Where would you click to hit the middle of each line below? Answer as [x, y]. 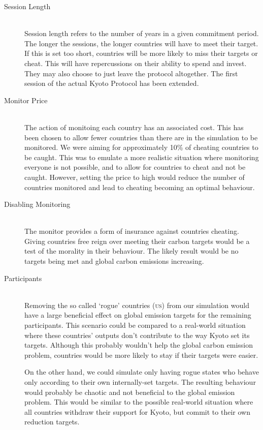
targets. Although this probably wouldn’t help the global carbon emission [139, 345]
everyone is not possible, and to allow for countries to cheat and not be [135, 167]
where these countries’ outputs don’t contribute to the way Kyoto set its [137, 335]
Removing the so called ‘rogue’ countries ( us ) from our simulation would [137, 305]
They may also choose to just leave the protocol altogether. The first [131, 73]
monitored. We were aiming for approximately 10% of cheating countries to [141, 147]
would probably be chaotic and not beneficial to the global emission [130, 392]
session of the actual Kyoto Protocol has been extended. [112, 83]
